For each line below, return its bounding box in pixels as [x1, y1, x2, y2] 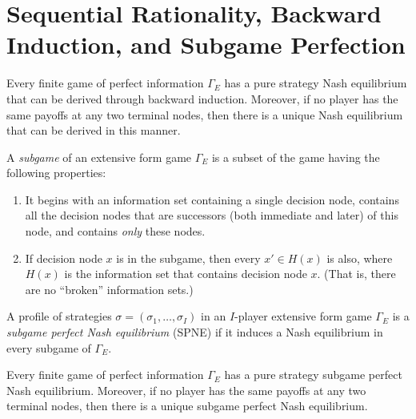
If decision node [25, 249, 102, 266]
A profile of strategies [6, 308, 112, 324]
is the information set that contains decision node [64, 265, 307, 282]
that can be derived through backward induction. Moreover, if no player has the [6, 90, 398, 107]
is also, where [326, 249, 393, 266]
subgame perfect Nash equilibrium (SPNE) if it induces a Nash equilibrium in [6, 324, 383, 340]
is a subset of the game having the [211, 148, 380, 165]
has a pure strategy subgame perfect [224, 366, 402, 383]
